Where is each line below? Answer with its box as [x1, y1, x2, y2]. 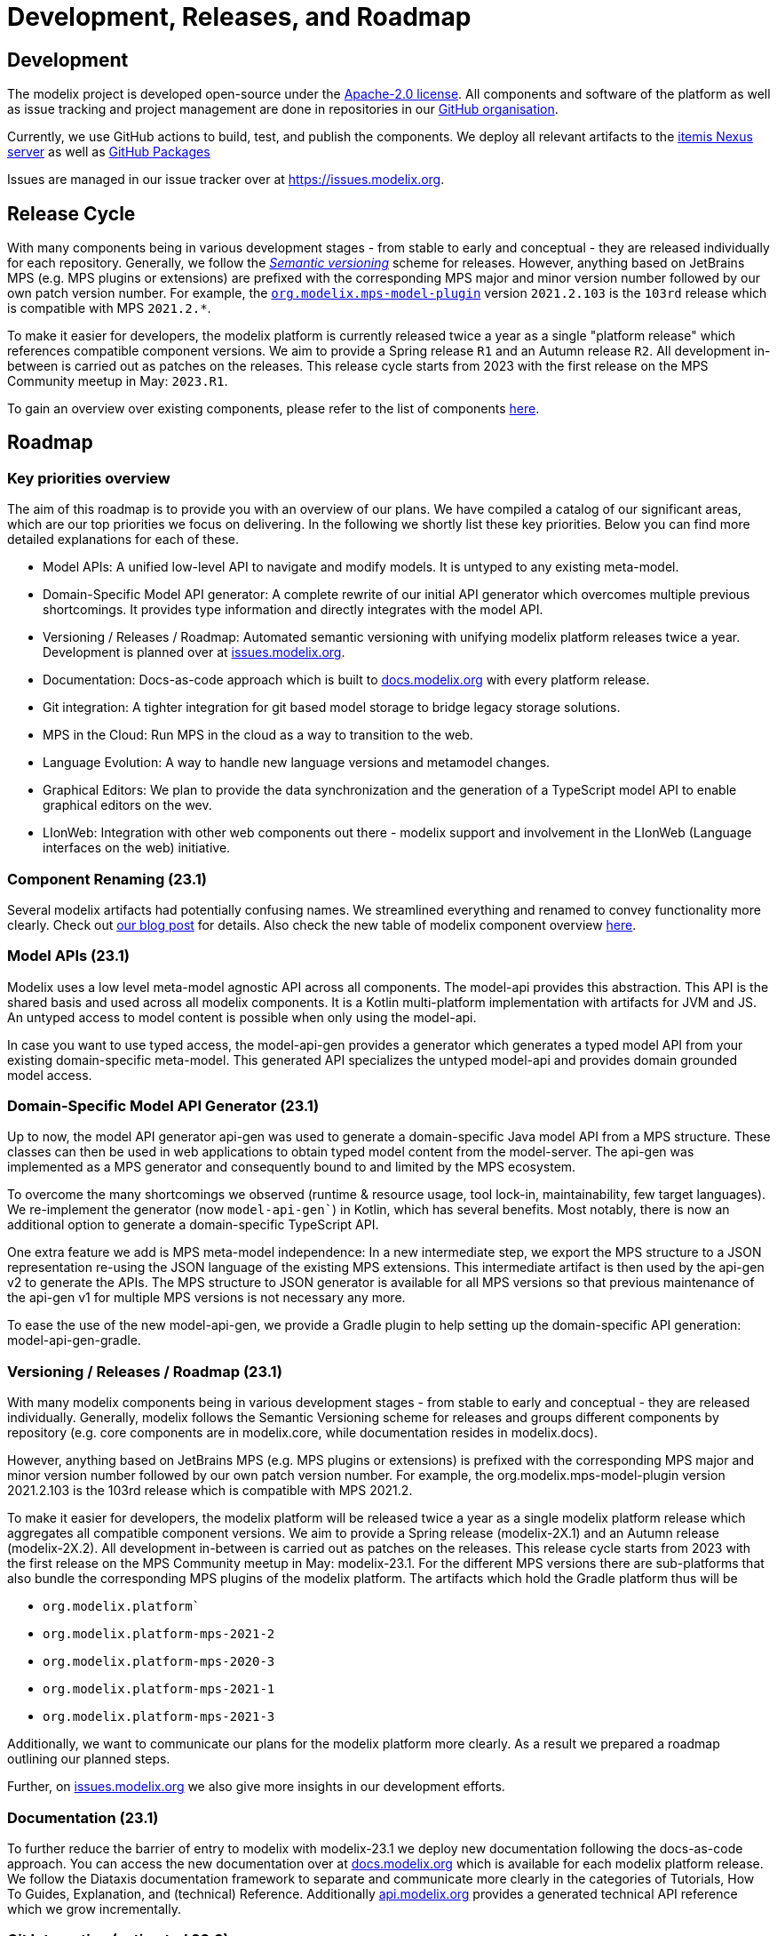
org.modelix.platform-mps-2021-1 [43, 1682, 275, 1697]
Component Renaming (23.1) [7, 869, 208, 888]
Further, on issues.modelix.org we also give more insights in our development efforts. [7, 1779, 505, 1795]
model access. [7, 1067, 92, 1083]
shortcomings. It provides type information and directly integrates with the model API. [43, 602, 543, 618]
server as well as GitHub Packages [7, 144, 210, 160]
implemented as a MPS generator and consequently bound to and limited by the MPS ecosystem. [7, 1159, 576, 1175]
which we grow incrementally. [7, 1900, 182, 1916]
